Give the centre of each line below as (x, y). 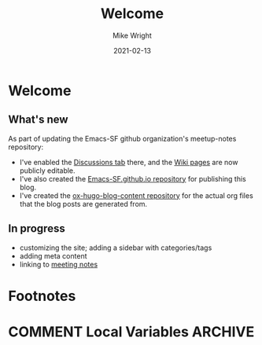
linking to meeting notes (59, 264)
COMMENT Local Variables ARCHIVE (131, 332)
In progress (37, 229)
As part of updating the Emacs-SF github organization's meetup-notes (122, 138)
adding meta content (53, 255)
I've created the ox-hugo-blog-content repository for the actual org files (136, 195)
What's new (38, 120)
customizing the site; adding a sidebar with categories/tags (116, 248)
